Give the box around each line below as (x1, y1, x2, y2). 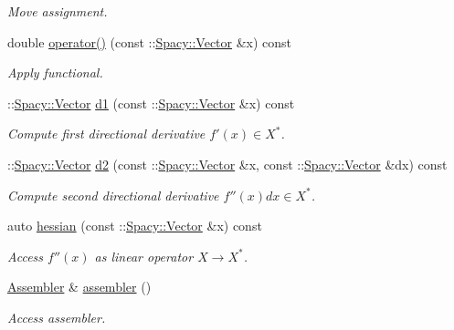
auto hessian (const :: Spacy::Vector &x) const (7, 216, 262, 235)
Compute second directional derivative (7, 185, 219, 204)
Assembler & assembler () (7, 277, 152, 296)
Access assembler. (7, 307, 106, 326)
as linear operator (94, 246, 194, 265)
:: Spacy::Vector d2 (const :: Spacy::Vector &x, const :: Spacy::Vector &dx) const (7, 154, 448, 173)
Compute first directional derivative (7, 124, 206, 143)
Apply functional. (7, 63, 103, 82)
